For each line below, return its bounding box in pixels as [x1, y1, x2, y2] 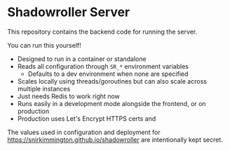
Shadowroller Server [7, 4, 130, 20]
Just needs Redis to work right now [17, 92, 121, 100]
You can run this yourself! [7, 41, 82, 49]
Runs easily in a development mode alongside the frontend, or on [17, 99, 206, 107]
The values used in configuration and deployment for [7, 128, 161, 136]
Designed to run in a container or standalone [17, 54, 147, 63]
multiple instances [17, 84, 71, 93]
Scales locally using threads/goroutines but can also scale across [17, 77, 207, 85]
